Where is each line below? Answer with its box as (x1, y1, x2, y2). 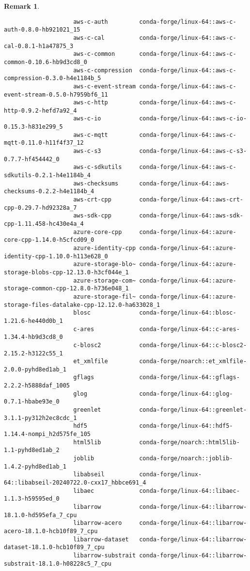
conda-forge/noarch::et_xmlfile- (139, 358, 247, 365)
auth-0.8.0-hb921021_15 (4, 26, 80, 34)
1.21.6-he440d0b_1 (4, 317, 63, 324)
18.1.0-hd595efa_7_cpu (4, 511, 77, 519)
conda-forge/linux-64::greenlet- (139, 406, 247, 414)
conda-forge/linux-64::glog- (139, 390, 233, 397)
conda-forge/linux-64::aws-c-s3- (139, 148, 247, 155)
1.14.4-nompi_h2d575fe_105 (4, 431, 91, 438)
